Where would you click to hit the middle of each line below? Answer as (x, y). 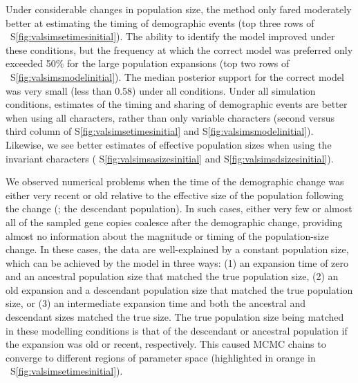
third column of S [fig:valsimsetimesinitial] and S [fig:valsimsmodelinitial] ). (160, 131)
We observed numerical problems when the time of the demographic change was (175, 181)
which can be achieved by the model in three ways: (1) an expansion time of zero (177, 262)
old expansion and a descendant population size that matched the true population (179, 289)
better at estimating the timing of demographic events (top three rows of (160, 22)
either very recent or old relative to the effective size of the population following (175, 195)
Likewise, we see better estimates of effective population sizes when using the (169, 144)
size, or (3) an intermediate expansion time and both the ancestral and (156, 303)
